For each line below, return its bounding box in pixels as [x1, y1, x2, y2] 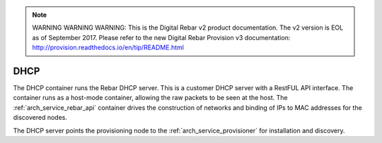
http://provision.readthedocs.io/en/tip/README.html [32, 43, 184, 52]
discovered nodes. [13, 113, 67, 122]
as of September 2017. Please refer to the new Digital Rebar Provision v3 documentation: [32, 33, 291, 42]
